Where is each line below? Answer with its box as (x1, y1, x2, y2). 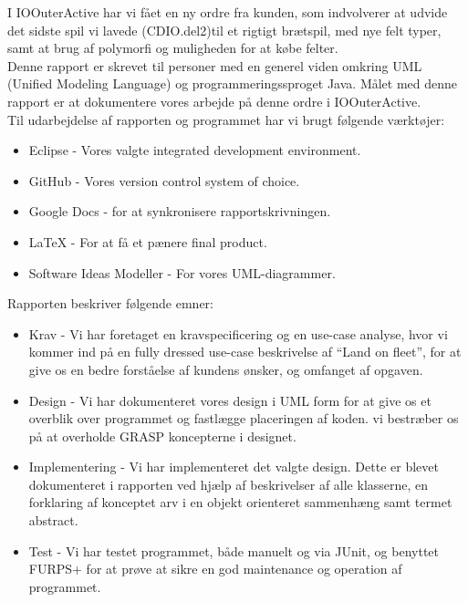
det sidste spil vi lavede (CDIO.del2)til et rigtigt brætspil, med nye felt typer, (7, 20, 442, 39)
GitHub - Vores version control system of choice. (28, 171, 300, 190)
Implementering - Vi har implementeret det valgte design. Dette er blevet (28, 457, 439, 476)
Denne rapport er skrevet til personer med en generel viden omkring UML (7, 56, 422, 75)
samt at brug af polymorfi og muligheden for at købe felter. (7, 38, 338, 57)
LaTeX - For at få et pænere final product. (28, 232, 267, 251)
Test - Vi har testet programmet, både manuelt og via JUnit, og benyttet (28, 541, 440, 560)
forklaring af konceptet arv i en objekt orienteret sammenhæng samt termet (28, 493, 452, 512)
